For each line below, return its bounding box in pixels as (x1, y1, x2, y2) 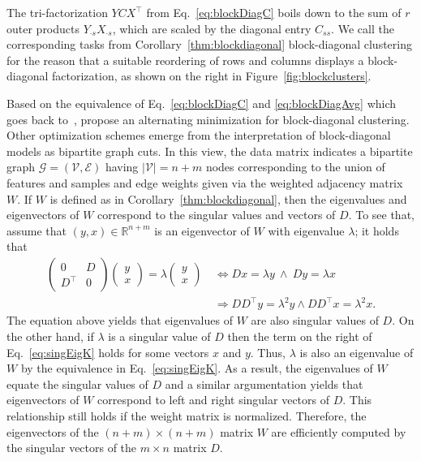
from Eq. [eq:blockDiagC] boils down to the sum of (146, 4, 402, 20)
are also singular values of (251, 312, 379, 329)
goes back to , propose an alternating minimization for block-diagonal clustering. (6, 110, 410, 127)
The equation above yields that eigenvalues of (6, 312, 233, 329)
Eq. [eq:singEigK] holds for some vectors (6, 343, 209, 360)
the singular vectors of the (6, 439, 137, 456)
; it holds (354, 222, 399, 239)
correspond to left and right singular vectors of (97, 391, 329, 408)
